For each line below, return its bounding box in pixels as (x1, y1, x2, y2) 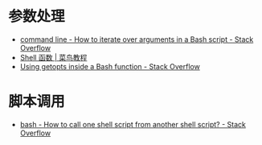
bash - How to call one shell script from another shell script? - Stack (19, 119, 247, 129)
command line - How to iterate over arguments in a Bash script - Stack (19, 34, 254, 44)
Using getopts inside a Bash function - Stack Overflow (19, 61, 201, 71)
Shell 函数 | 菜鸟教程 (19, 52, 88, 62)
